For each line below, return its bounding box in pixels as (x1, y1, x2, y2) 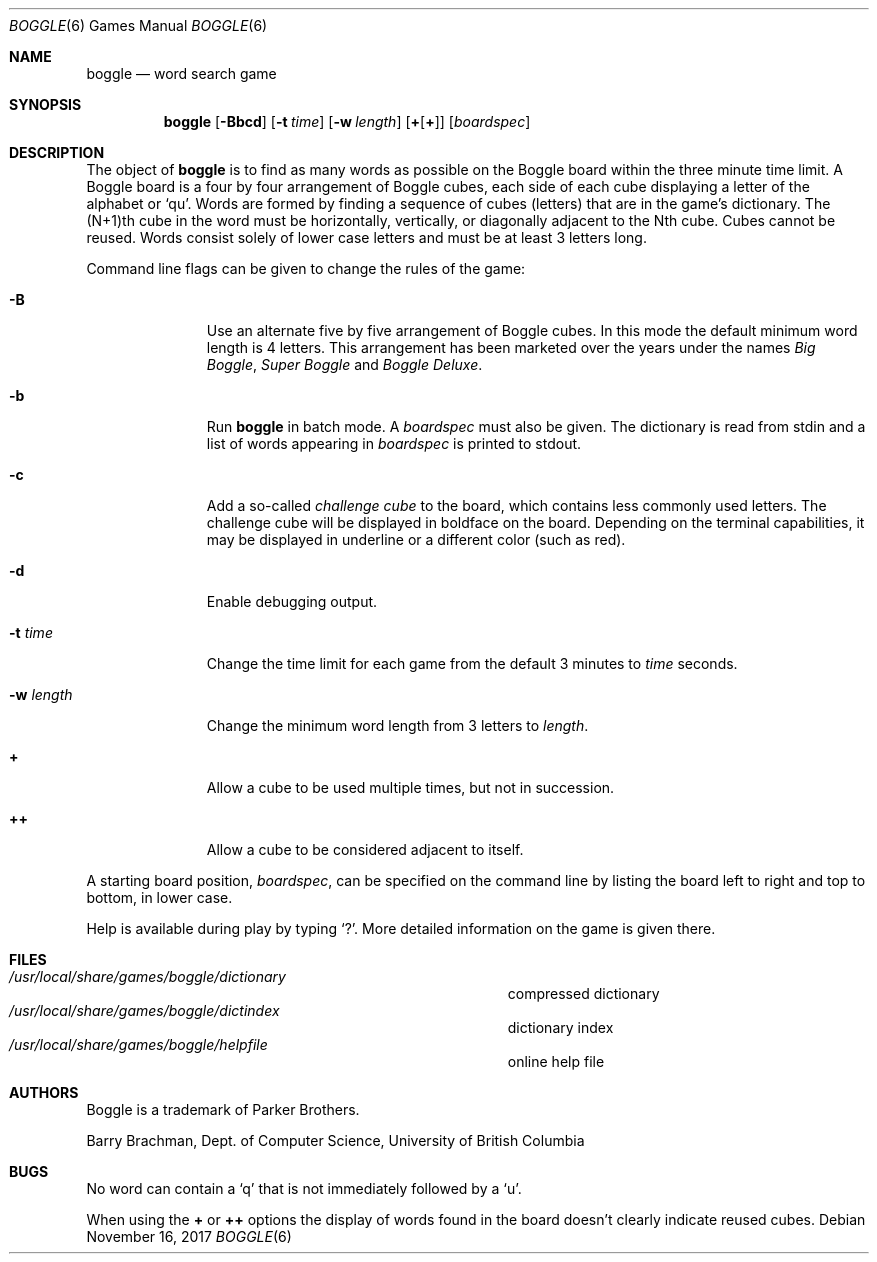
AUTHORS (9, 1084, 79, 1101)
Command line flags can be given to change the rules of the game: (86, 260, 526, 277)
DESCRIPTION (9, 144, 105, 161)
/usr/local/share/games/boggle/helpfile (9, 1036, 268, 1053)
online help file (507, 1053, 605, 1070)
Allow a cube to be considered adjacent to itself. (206, 841, 524, 858)
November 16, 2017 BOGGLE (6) (86, 1228, 292, 1245)
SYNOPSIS (9, 96, 82, 113)
